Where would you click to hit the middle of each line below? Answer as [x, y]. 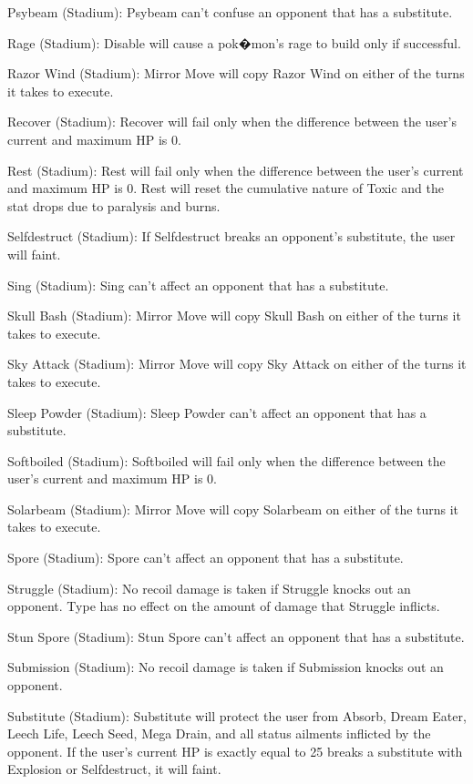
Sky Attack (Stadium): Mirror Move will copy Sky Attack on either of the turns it [237, 364]
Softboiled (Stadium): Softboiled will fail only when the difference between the [226, 460]
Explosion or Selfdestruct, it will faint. [114, 769]
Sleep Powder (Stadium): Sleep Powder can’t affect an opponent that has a [217, 412]
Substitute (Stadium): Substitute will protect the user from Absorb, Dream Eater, [237, 715]
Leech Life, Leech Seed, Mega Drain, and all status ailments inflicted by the [219, 733]
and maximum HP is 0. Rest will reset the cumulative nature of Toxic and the [226, 188]
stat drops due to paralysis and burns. [114, 205]
